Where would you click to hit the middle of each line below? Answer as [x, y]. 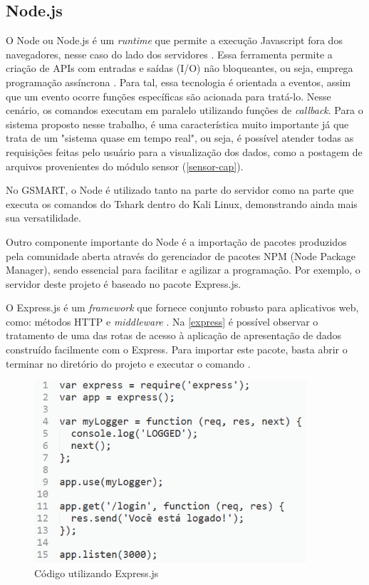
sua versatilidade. [43, 218]
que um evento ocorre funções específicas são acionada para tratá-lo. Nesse [168, 96]
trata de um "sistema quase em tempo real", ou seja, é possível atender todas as [180, 138]
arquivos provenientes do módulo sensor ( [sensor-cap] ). [125, 166]
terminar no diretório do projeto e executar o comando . [128, 363]
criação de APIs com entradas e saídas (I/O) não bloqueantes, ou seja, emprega [180, 68]
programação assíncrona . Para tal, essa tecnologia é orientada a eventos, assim [178, 82]
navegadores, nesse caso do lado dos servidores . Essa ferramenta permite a [169, 54]
